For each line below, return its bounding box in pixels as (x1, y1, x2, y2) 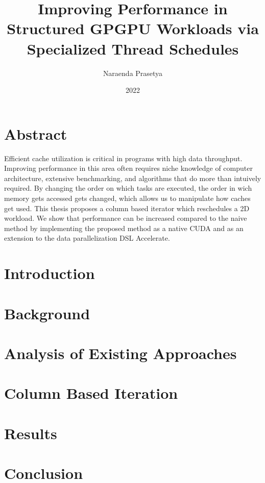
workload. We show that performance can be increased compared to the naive (4, 213, 247, 223)
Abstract (4, 123, 67, 144)
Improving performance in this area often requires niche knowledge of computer (4, 163, 253, 173)
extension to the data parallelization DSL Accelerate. (4, 233, 170, 243)
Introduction (4, 263, 95, 284)
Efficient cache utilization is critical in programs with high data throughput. (4, 152, 243, 163)
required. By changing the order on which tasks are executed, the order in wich (4, 183, 252, 193)
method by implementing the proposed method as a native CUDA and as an (4, 222, 244, 233)
